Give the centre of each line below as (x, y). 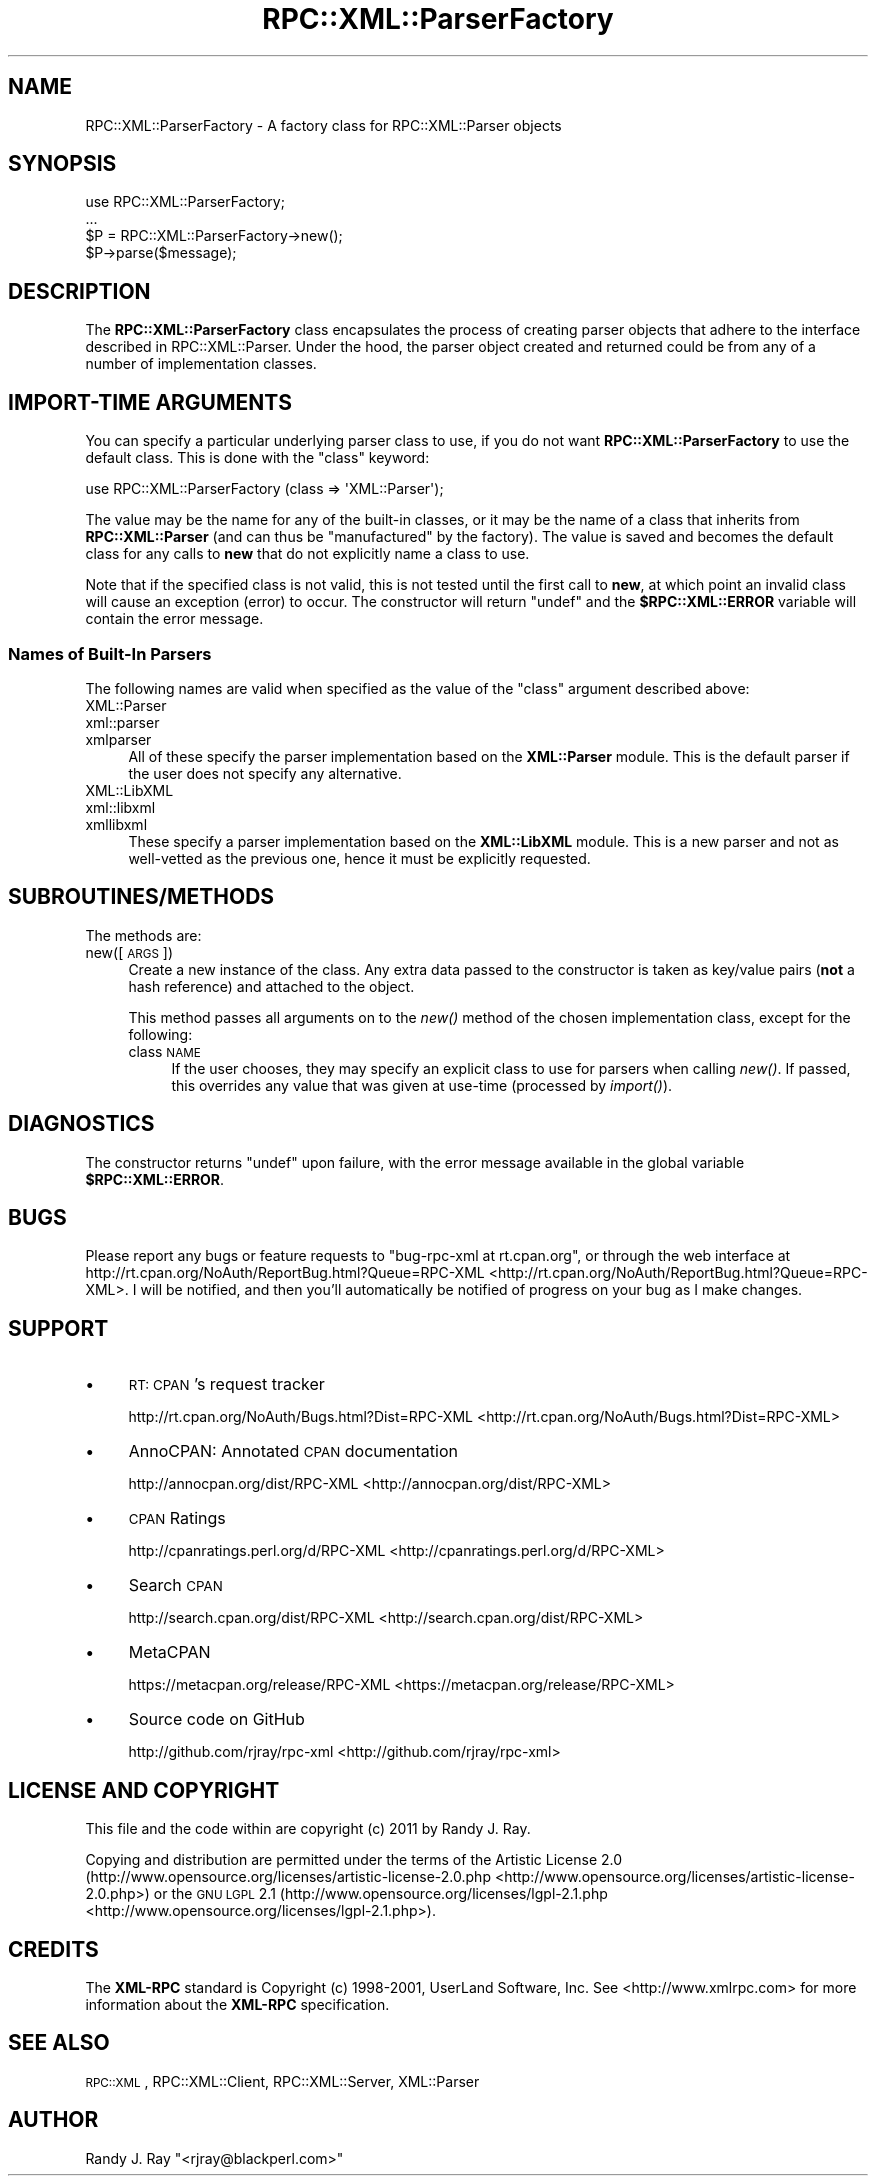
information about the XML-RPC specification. (237, 2004)
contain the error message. (174, 619)
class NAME (164, 1051)
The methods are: (143, 935)
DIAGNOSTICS (81, 1124)
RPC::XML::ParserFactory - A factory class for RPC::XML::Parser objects (323, 125)
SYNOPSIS (62, 164)
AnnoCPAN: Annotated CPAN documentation (293, 1451)
